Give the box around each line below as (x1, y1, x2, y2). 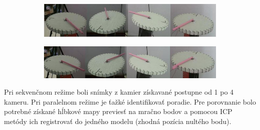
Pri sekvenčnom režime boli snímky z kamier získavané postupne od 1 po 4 (4, 87, 234, 97)
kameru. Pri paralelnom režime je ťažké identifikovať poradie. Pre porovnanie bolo (4, 96, 256, 107)
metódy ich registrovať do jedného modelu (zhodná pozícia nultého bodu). (4, 116, 231, 127)
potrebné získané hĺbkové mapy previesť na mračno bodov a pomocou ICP (4, 106, 232, 117)
